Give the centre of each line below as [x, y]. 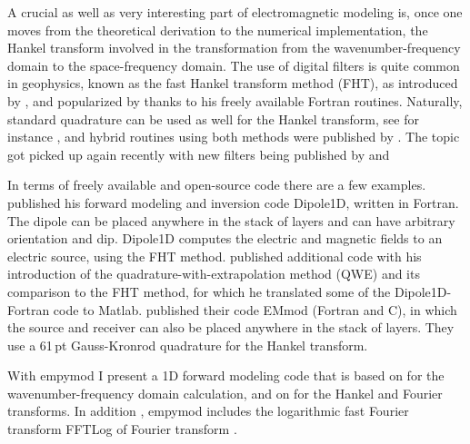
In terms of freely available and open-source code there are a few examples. [217, 185]
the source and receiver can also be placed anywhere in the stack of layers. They [231, 327]
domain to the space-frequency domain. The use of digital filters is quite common [234, 65]
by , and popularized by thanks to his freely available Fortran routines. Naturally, [235, 100]
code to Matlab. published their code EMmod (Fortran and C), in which [255, 309]
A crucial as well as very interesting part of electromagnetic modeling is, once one [235, 12]
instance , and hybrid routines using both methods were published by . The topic [234, 137]
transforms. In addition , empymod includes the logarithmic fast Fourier [208, 411]
